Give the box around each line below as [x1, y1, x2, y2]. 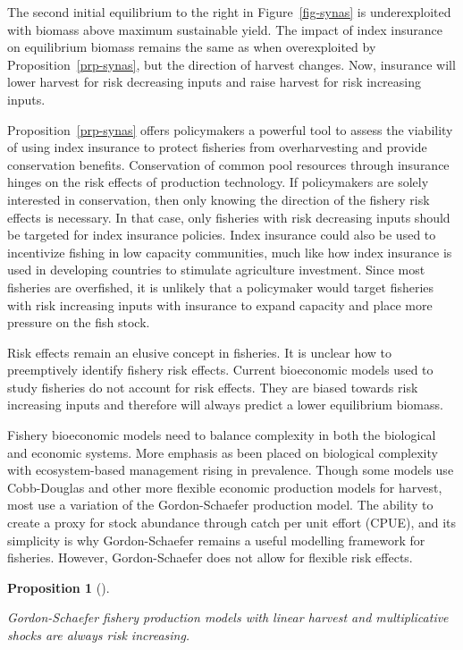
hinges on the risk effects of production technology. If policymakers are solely [7, 173, 429, 191]
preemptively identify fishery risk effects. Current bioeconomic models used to [7, 360, 434, 379]
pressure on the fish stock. [7, 313, 150, 332]
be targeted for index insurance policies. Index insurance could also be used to [7, 225, 436, 244]
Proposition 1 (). [7, 578, 110, 596]
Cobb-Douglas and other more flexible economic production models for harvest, [7, 477, 442, 496]
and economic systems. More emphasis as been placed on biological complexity [7, 443, 438, 461]
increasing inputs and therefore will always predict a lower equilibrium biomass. [7, 395, 443, 414]
